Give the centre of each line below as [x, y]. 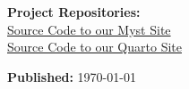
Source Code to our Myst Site [89, 29]
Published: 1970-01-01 [72, 76]
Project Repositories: [74, 12]
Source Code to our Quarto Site [94, 47]
